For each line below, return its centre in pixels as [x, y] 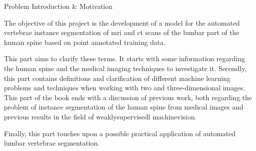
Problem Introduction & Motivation [58, 6]
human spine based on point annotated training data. [85, 42]
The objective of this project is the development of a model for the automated [122, 22]
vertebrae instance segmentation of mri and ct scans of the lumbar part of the [122, 32]
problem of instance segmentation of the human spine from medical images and [124, 107]
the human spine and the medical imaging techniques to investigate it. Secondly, [125, 68]
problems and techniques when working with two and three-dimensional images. [125, 88]
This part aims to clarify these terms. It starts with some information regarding [125, 58]
